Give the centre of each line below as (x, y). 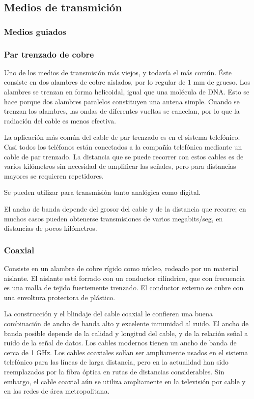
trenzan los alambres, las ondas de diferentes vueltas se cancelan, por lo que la (122, 111)
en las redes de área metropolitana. (57, 391)
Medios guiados (35, 31)
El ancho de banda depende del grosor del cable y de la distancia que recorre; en (125, 208)
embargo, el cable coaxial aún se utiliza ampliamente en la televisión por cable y (125, 381)
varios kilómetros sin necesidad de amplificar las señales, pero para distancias (120, 166)
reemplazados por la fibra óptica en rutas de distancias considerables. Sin (114, 371)
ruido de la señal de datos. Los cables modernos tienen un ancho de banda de (120, 343)
